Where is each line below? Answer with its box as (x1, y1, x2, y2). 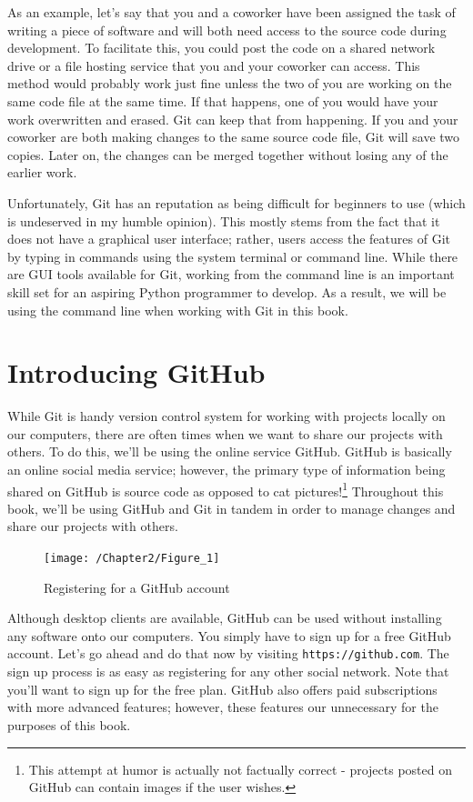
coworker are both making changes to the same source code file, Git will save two (7, 127, 460, 146)
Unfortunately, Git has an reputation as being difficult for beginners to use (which (7, 193, 466, 212)
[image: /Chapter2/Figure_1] (44, 552, 220, 566)
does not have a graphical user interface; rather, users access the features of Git (7, 229, 450, 248)
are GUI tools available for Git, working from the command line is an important (7, 265, 455, 284)
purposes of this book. (7, 715, 131, 734)
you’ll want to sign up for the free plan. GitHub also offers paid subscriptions (7, 679, 438, 698)
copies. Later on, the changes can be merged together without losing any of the (7, 145, 448, 164)
